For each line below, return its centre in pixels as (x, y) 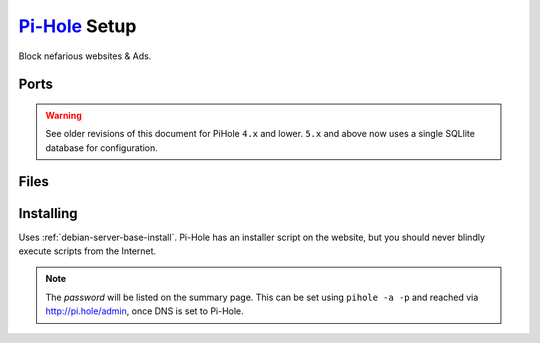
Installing (48, 213)
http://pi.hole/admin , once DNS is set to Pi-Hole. (144, 311)
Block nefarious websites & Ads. (85, 56)
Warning (63, 115)
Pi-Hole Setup (77, 26)
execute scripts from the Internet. (87, 251)
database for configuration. (102, 147)
